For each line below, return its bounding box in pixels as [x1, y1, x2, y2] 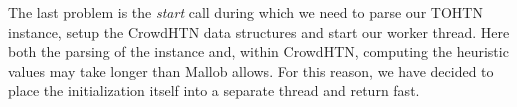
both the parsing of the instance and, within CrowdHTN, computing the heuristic [8, 41, 509, 62]
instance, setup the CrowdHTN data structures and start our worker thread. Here [8, 21, 510, 42]
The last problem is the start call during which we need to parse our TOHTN [8, 2, 483, 22]
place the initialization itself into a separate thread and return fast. [8, 80, 420, 101]
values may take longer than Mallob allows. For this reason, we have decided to [8, 60, 494, 81]
